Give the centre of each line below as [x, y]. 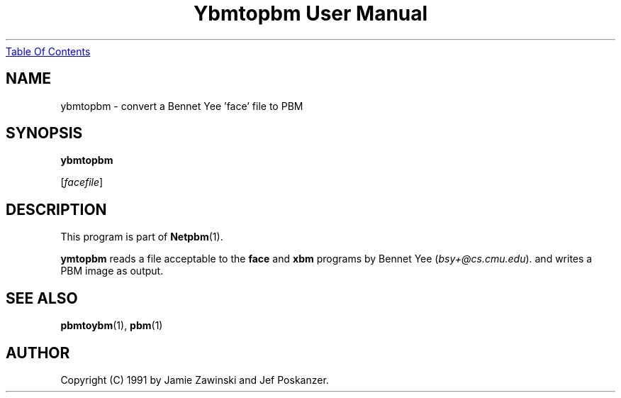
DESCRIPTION [56, 209]
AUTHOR [38, 353]
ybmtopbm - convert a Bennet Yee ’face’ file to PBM [182, 106]
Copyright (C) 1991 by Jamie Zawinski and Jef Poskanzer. [195, 380]
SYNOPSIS [44, 133]
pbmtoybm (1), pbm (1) [112, 326]
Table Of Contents [48, 51]
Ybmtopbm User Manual [310, 13]
